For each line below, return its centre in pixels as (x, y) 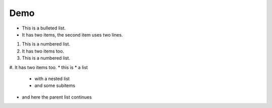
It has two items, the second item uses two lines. (72, 34)
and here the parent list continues (57, 97)
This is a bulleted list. (44, 28)
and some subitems (55, 85)
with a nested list (52, 78)
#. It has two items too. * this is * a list (49, 67)
